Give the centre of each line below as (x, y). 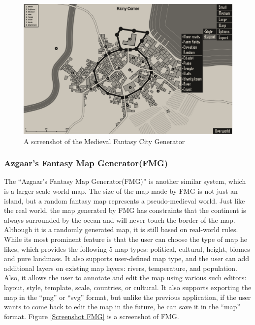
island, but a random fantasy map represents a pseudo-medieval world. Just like (125, 200)
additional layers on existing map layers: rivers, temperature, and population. (121, 268)
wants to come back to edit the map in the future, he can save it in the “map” (122, 307)
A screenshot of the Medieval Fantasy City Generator (104, 141)
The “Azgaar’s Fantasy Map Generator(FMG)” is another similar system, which (125, 181)
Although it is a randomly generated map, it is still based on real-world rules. (121, 229)
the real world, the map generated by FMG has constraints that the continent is (125, 210)
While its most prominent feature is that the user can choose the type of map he (126, 239)
